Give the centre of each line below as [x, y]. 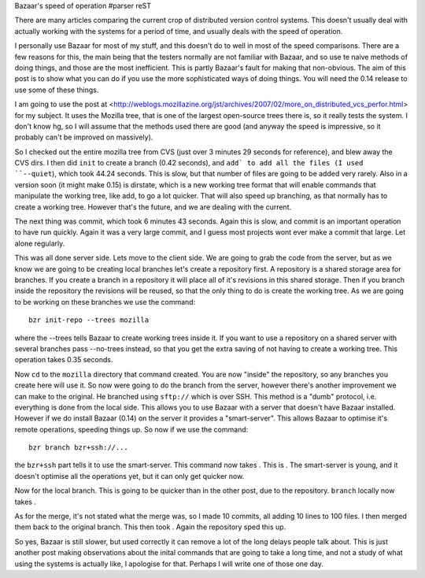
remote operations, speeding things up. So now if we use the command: [131, 429]
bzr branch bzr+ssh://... [79, 448]
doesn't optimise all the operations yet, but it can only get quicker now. [129, 476]
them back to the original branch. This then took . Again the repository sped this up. [150, 527]
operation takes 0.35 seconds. [64, 360]
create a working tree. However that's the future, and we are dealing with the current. [153, 207]
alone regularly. [40, 243]
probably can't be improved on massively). [84, 137]
